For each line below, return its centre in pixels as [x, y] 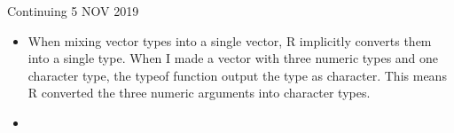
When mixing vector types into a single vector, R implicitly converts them [230, 40]
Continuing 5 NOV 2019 [73, 11]
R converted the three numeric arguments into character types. [199, 93]
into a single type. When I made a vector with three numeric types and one [233, 58]
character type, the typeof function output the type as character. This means [237, 75]
